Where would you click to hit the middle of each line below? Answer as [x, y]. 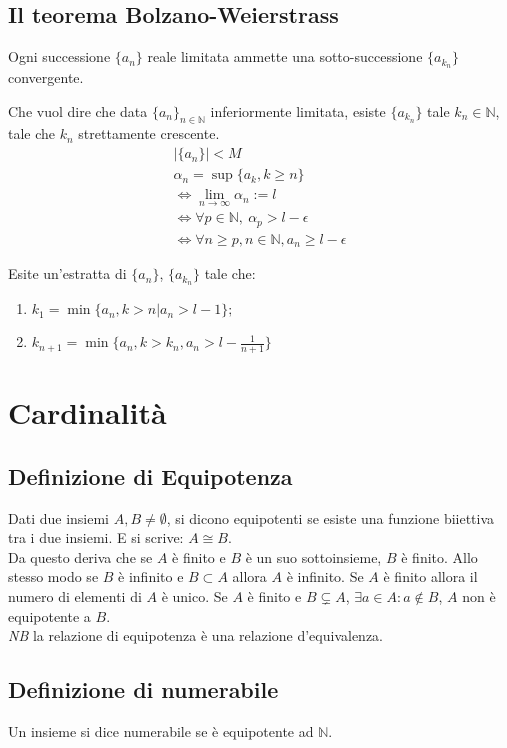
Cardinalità [87, 412]
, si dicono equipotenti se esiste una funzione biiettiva [330, 517]
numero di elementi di [75, 595]
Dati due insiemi [58, 517]
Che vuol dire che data [78, 110]
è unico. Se [194, 595]
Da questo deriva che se [80, 556]
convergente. [46, 77]
